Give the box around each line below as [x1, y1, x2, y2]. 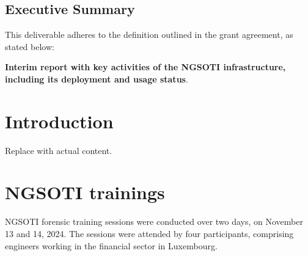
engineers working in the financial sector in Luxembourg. [5, 239, 218, 252]
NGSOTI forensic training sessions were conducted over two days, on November [5, 215, 303, 228]
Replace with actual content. [5, 144, 112, 156]
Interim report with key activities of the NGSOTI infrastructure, [5, 60, 286, 73]
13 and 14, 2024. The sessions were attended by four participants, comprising [5, 227, 294, 240]
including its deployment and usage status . [5, 72, 188, 85]
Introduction [5, 108, 114, 133]
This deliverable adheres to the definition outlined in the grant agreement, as [5, 28, 293, 41]
